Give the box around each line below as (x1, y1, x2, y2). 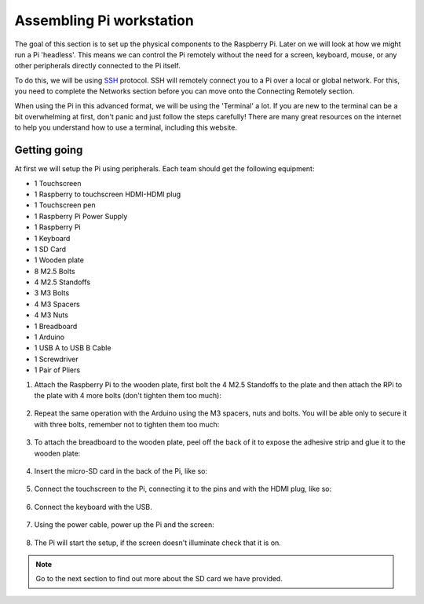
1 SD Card (34, 244, 67, 254)
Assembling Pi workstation (14, 12, 194, 29)
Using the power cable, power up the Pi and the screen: (34, 520, 215, 529)
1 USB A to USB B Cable (34, 343, 111, 353)
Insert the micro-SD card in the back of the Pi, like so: (34, 466, 208, 475)
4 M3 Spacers (34, 299, 80, 309)
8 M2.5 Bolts (34, 266, 75, 276)
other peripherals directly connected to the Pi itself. (14, 61, 181, 71)
